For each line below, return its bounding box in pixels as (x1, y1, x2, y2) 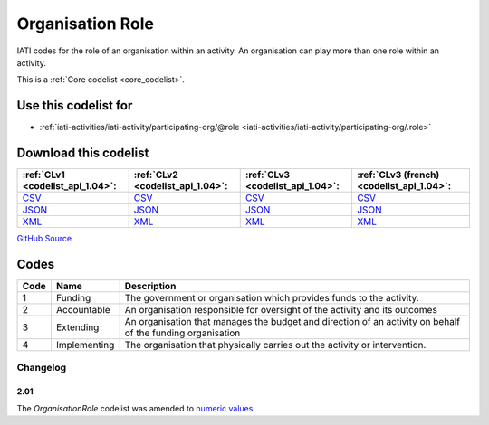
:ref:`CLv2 (133, 168, 178, 181)
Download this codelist (16, 146, 149, 161)
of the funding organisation (124, 326, 241, 339)
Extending (55, 321, 100, 334)
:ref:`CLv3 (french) (356, 168, 440, 181)
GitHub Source (16, 233, 72, 244)
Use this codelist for (16, 98, 133, 113)
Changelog (16, 362, 67, 374)
